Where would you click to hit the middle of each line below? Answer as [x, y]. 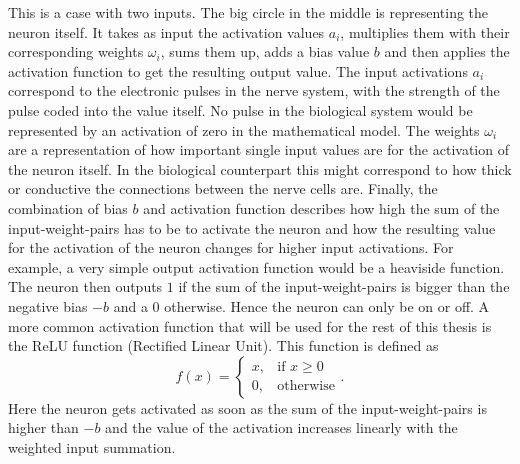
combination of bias [68, 207]
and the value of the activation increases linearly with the [281, 427]
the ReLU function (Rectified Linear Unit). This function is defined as [223, 345]
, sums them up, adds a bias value [265, 51]
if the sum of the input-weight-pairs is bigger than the [344, 286]
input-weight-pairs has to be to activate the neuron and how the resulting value [252, 227]
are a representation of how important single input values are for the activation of [258, 149]
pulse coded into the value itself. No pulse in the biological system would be [240, 109]
